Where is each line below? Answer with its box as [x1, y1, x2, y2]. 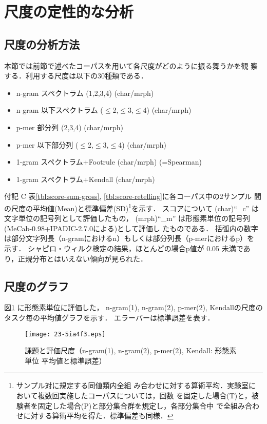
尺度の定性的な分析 [4, 1, 134, 22]
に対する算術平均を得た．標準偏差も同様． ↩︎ [23, 410, 174, 421]
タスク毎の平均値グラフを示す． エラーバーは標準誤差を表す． [4, 312, 215, 322]
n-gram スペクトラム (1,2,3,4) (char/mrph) [16, 87, 154, 98]
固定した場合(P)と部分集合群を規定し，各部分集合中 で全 [37, 400, 231, 411]
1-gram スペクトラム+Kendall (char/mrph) [16, 173, 155, 184]
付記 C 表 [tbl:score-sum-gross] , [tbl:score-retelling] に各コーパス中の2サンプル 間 [4, 191, 261, 201]
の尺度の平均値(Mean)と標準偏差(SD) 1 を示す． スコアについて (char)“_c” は [4, 201, 259, 213]
